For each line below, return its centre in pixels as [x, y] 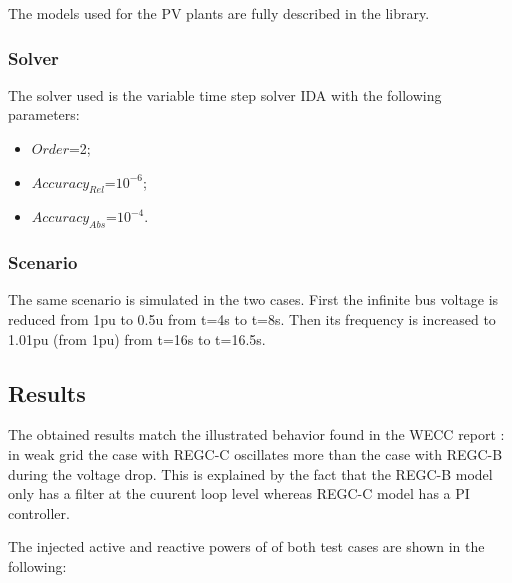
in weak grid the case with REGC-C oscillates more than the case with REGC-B [255, 453]
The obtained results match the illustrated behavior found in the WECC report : [256, 434]
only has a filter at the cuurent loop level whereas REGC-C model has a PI [239, 493]
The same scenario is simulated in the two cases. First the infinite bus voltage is [253, 299]
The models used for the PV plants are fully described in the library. [219, 13]
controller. [39, 512]
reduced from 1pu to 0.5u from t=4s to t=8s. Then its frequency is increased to [252, 319]
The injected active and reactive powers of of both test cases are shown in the [246, 546]
